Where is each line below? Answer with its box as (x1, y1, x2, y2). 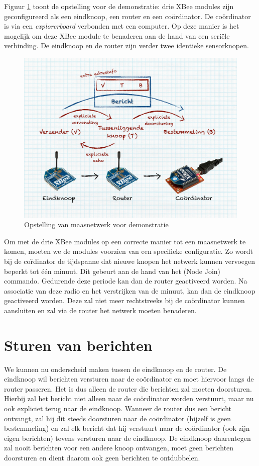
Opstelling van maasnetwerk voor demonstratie (24, 219, 169, 230)
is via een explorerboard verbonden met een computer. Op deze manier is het (4, 21, 239, 31)
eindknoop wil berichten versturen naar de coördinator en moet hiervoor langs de (4, 374, 254, 384)
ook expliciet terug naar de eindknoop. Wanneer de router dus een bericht (4, 403, 232, 413)
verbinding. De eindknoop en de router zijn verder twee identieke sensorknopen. (4, 40, 249, 51)
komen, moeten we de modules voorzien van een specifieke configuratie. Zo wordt (4, 246, 253, 256)
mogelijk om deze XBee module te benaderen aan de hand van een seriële (4, 30, 230, 41)
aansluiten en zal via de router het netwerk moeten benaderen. (4, 305, 197, 315)
